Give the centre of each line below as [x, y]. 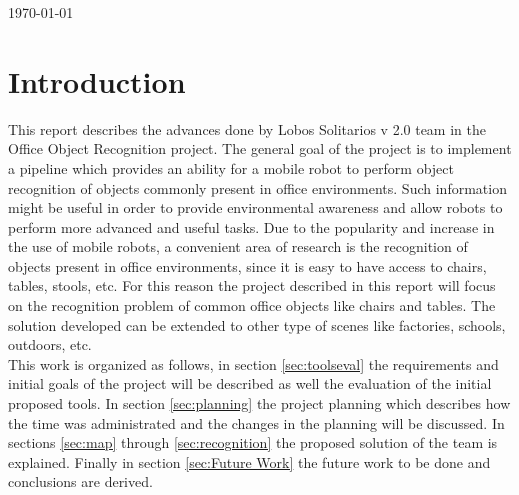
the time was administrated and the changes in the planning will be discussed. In [256, 422]
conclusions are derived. [80, 481]
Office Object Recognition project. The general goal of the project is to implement [260, 148]
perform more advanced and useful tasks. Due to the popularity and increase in [251, 226]
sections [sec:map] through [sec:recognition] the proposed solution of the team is [253, 442]
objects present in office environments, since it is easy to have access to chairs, [247, 265]
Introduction [97, 80]
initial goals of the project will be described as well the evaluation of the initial [250, 383]
